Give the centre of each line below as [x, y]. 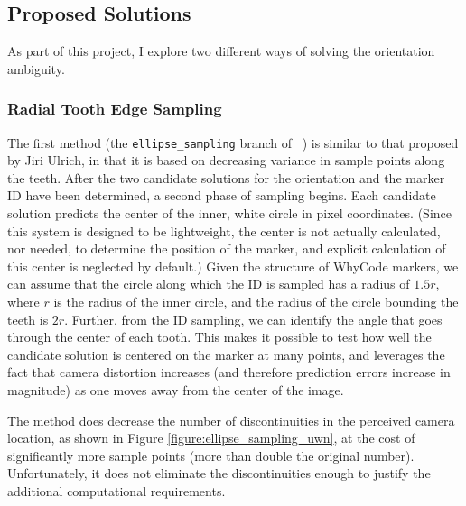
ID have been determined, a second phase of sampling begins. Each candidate [222, 195]
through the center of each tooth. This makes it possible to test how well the [219, 337]
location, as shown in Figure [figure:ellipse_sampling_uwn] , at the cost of [211, 438]
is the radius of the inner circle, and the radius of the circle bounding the [256, 302]
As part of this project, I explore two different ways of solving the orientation [221, 51]
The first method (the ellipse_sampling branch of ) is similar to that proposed [233, 142]
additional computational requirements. [116, 490]
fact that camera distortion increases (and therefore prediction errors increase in [229, 372]
